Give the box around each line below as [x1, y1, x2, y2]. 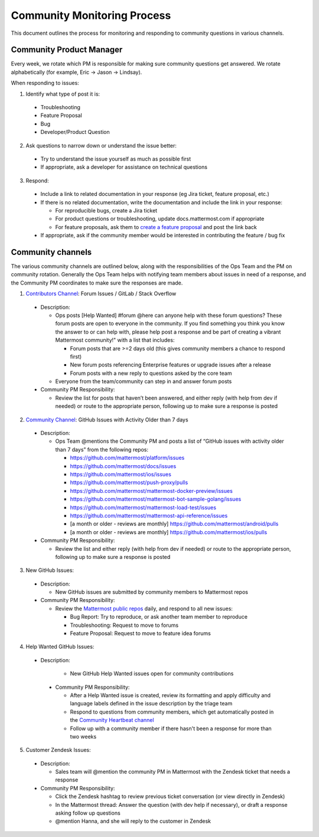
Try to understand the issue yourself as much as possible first [40, 155, 191, 162]
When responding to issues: [11, 80, 79, 87]
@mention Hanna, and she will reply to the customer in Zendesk [55, 818, 211, 825]
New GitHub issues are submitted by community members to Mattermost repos [55, 588, 248, 596]
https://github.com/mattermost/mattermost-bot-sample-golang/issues [70, 496, 242, 503]
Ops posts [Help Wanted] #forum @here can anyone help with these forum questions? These [55, 312, 282, 319]
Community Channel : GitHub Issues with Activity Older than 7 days [25, 416, 188, 423]
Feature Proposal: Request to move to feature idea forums [70, 630, 211, 637]
